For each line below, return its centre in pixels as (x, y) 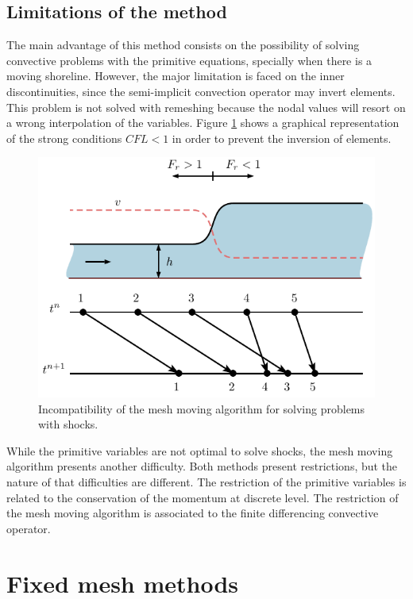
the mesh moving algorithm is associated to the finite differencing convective (193, 513)
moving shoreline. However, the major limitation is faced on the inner (176, 76)
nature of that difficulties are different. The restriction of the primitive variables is (206, 482)
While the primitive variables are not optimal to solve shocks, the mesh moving (200, 450)
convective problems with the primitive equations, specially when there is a (189, 60)
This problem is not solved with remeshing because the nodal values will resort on (206, 107)
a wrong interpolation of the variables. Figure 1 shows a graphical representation (203, 123)
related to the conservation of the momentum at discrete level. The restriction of (203, 497)
